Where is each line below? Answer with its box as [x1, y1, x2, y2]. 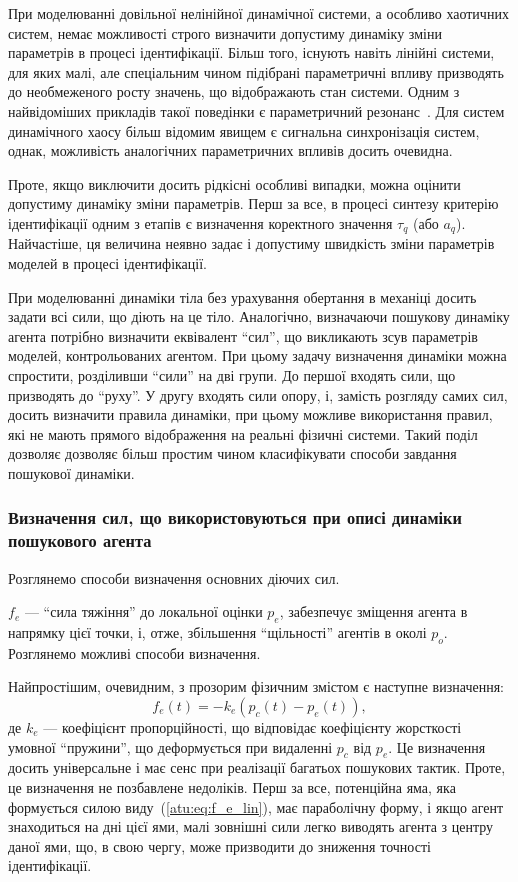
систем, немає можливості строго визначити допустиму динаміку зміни [8, 22, 442, 43]
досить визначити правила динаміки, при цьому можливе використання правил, [8, 404, 493, 425]
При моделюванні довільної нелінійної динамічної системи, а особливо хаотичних [8, 3, 509, 23]
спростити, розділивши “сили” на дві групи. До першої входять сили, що [8, 364, 456, 385]
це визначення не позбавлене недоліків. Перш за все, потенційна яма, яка [8, 777, 456, 798]
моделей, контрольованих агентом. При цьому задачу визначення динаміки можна [8, 345, 507, 366]
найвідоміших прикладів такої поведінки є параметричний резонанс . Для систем [8, 100, 505, 121]
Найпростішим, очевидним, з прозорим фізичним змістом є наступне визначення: [8, 676, 504, 697]
